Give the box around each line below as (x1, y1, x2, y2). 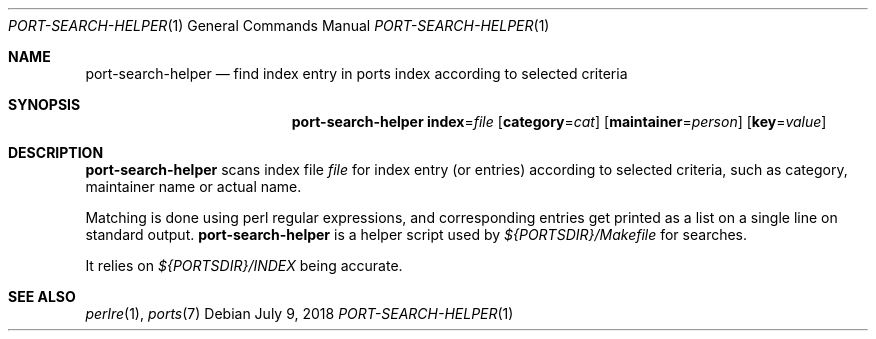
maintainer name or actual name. (85, 178, 302, 195)
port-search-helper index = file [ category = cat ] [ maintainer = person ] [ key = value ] (291, 113, 827, 130)
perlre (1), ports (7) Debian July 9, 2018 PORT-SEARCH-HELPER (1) (85, 305, 514, 322)
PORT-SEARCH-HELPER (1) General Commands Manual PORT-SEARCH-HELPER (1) (8, 17, 550, 34)
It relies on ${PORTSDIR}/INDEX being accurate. (85, 257, 403, 274)
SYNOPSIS (8, 96, 81, 113)
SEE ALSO (8, 288, 76, 305)
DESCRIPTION (8, 144, 104, 161)
